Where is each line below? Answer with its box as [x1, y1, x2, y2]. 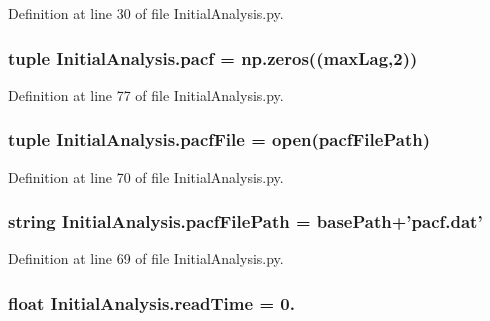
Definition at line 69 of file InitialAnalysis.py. [8, 248, 284, 269]
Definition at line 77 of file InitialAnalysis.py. [8, 84, 284, 105]
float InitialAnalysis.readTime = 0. [8, 290, 295, 315]
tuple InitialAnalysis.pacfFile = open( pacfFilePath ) [8, 127, 430, 152]
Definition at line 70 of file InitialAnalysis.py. [8, 166, 284, 187]
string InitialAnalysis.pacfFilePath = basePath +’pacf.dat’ [8, 209, 483, 234]
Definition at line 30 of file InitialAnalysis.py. [8, 3, 284, 23]
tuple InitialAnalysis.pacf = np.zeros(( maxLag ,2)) [8, 45, 418, 70]
